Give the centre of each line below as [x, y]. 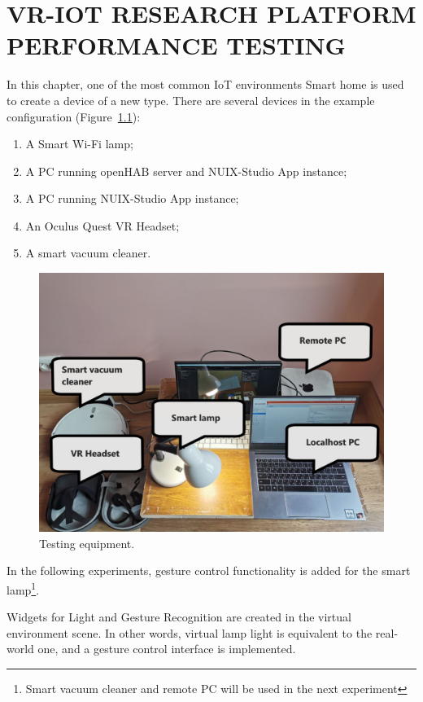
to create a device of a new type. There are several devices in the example [191, 100]
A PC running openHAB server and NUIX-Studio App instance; [186, 171]
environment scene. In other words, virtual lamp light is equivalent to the [190, 632]
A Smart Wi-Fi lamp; [79, 144]
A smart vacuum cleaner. [88, 253]
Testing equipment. [87, 543]
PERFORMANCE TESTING [176, 45]
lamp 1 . [23, 588]
